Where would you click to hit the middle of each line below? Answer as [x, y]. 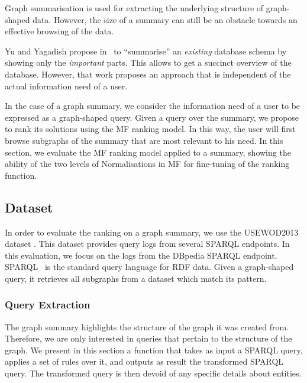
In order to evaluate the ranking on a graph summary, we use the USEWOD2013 [152, 232]
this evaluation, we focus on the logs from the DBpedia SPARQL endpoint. [141, 255]
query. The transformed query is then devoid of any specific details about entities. [153, 373]
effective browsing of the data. [59, 31]
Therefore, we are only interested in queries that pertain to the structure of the [148, 338]
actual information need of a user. [66, 86]
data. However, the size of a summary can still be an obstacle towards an [165, 19]
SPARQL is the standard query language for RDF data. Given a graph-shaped [149, 267]
